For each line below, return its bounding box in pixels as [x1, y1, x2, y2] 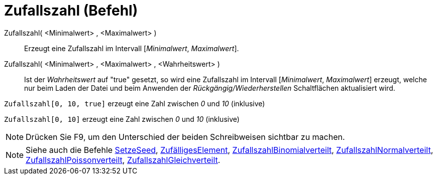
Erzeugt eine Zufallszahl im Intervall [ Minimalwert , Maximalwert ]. [24, 44, 239, 53]
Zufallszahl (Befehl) [4, 2, 138, 19]
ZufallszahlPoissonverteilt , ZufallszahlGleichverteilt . [26, 154, 221, 165]
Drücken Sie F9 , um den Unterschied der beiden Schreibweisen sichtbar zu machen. [26, 131, 345, 142]
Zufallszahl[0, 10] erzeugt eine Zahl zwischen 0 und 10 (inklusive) [4, 114, 240, 123]
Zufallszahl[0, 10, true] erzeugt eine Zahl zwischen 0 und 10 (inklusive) [4, 99, 265, 108]
